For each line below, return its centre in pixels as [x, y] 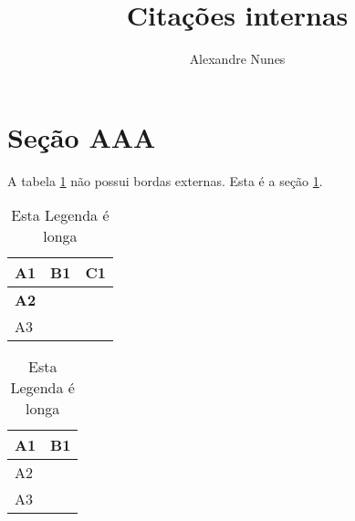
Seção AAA [82, 136]
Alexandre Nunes [237, 59]
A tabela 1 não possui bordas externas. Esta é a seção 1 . [165, 180]
